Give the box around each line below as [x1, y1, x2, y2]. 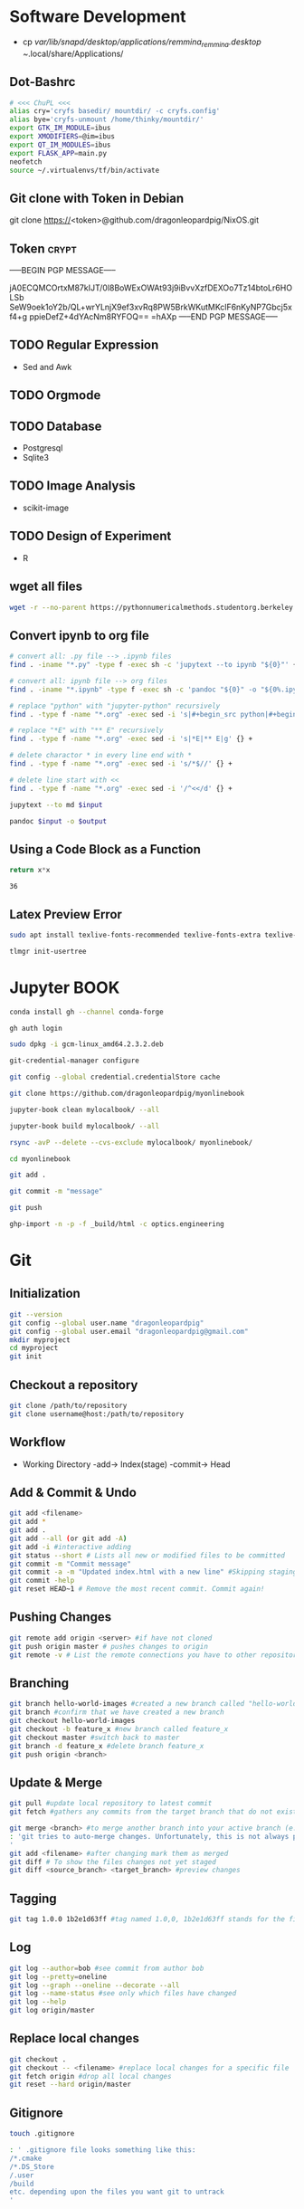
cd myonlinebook [9, 1154, 71, 1164]
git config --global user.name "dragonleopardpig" [9, 1319, 204, 1328]
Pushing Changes [9, 1609, 111, 1625]
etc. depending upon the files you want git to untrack [9, 2187, 224, 2196]
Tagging [9, 1890, 57, 1906]
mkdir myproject [9, 1335, 71, 1345]
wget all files [9, 579, 83, 595]
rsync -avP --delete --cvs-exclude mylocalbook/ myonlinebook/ [9, 1138, 253, 1147]
